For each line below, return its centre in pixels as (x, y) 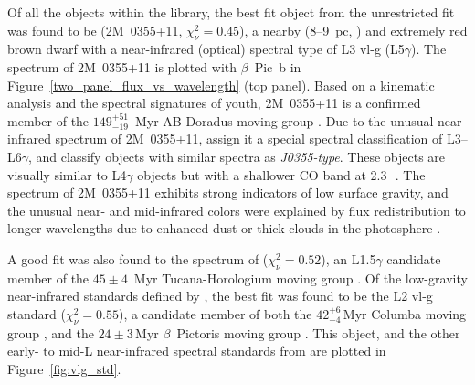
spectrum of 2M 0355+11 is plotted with (122, 66)
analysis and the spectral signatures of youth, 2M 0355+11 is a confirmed (214, 103)
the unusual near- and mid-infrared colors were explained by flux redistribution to (237, 210)
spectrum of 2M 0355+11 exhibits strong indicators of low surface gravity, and (228, 192)
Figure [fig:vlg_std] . (64, 368)
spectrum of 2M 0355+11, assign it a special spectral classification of (249, 139)
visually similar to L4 (67, 174)
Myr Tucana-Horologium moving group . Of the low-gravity (301, 278)
